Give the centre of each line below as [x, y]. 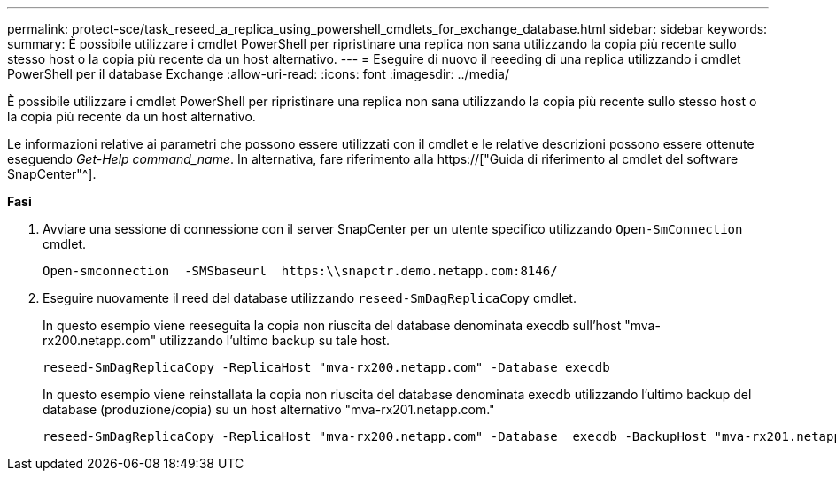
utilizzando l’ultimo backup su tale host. [275, 340]
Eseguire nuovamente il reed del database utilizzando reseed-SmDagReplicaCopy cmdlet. [310, 298]
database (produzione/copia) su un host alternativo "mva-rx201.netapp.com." [269, 409]
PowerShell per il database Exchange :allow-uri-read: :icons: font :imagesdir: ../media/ [258, 74]
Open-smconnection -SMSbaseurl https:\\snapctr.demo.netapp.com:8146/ [300, 271]
